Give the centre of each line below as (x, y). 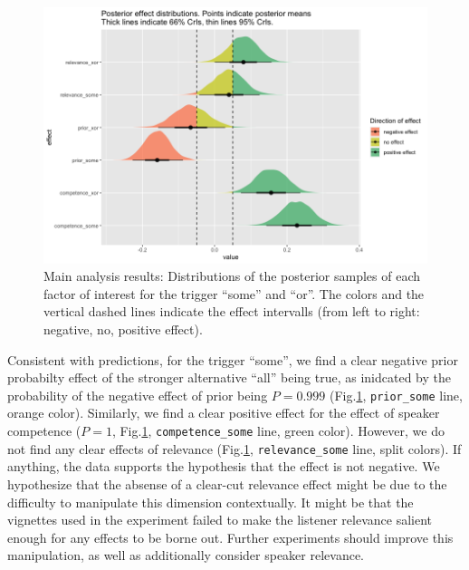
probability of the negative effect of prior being (138, 395)
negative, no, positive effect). (123, 329)
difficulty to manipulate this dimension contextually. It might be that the (211, 502)
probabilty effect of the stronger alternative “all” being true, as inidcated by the (229, 377)
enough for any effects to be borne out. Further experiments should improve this (230, 537)
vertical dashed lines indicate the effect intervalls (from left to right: (232, 311)
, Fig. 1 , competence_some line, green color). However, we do (278, 431)
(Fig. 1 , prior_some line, (396, 395)
